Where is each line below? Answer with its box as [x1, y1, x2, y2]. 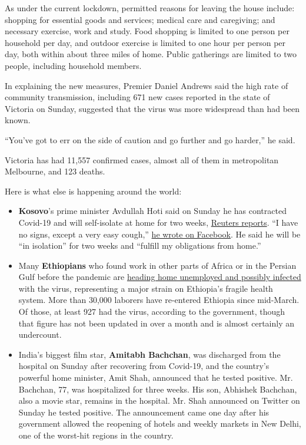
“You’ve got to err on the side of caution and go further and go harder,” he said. [5, 133, 295, 146]
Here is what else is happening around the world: [5, 184, 182, 197]
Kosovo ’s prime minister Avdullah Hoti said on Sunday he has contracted [18, 205, 287, 217]
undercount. [18, 328, 62, 341]
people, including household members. [5, 59, 142, 71]
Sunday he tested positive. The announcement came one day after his [18, 406, 270, 418]
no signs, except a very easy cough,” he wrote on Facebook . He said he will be [18, 228, 301, 240]
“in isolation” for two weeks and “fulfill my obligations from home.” [18, 239, 261, 252]
